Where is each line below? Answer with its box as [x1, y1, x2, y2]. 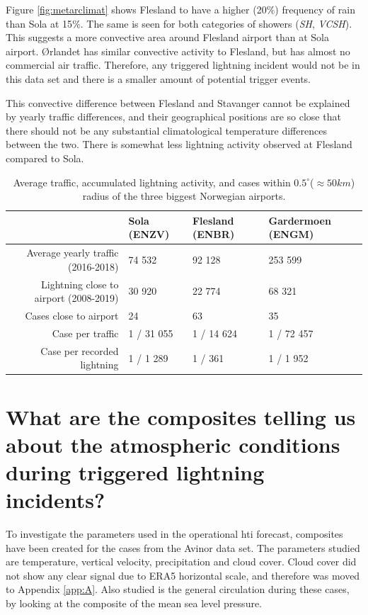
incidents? [6, 485, 105, 514]
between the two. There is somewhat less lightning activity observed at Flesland [6, 137, 352, 152]
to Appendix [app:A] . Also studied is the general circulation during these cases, [6, 582, 350, 597]
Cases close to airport [25, 308, 119, 323]
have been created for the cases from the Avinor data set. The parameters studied [6, 540, 360, 555]
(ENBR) [192, 227, 235, 242]
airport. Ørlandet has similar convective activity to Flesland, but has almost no [6, 43, 350, 58]
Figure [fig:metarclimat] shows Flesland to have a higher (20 [6, 2, 267, 16]
